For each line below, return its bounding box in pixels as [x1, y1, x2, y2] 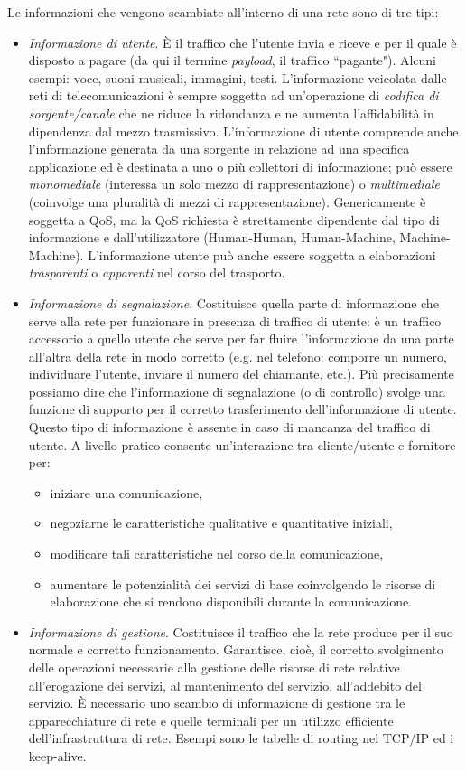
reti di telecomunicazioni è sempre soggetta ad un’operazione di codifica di [28, 86, 439, 105]
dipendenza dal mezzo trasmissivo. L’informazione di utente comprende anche [28, 121, 459, 140]
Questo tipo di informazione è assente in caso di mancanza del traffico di [28, 418, 431, 437]
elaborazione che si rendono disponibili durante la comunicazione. [50, 592, 413, 611]
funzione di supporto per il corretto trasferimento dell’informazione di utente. [28, 400, 457, 418]
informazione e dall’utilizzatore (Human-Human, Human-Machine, [28, 228, 396, 247]
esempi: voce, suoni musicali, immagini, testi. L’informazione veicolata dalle [28, 68, 447, 87]
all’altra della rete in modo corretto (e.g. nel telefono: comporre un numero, [28, 346, 447, 365]
